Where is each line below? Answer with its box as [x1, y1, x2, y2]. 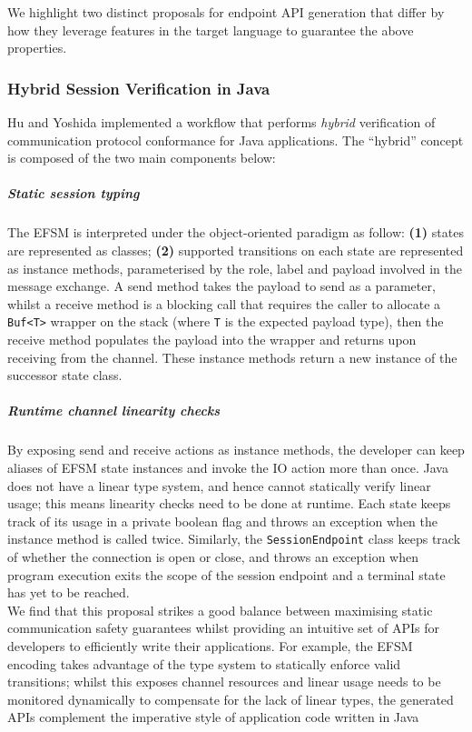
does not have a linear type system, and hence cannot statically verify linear [7, 476, 431, 495]
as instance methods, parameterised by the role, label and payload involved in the [7, 258, 462, 277]
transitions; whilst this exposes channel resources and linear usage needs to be [7, 672, 441, 691]
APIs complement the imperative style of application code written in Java [7, 707, 419, 727]
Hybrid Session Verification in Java [7, 76, 270, 99]
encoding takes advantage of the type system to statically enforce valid [7, 654, 401, 673]
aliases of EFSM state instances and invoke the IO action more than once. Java [7, 457, 448, 476]
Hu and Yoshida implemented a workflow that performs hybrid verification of [7, 113, 436, 131]
